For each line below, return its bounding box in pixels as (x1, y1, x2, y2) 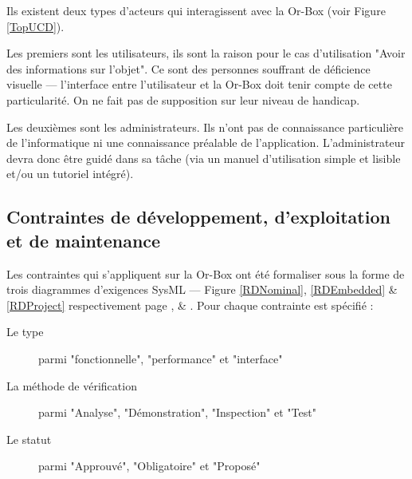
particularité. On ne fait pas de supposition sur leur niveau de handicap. (6, 91, 360, 108)
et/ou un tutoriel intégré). (6, 165, 134, 182)
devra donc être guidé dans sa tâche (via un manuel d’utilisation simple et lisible (6, 149, 401, 166)
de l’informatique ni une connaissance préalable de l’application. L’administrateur (6, 134, 405, 151)
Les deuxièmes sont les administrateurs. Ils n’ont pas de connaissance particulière (6, 118, 404, 135)
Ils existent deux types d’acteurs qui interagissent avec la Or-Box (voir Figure (6, 2, 386, 18)
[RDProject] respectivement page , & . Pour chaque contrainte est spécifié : (6, 296, 374, 313)
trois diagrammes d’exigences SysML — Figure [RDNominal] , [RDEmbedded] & (6, 281, 398, 298)
